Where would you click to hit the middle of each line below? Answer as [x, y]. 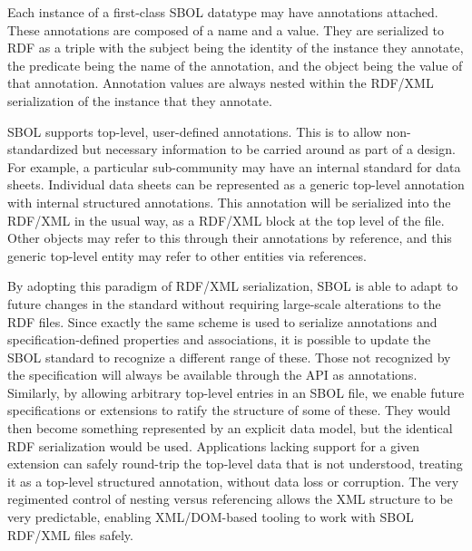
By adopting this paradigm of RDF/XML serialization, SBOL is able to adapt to [233, 286]
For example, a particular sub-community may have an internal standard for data [234, 166]
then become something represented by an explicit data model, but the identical [230, 428]
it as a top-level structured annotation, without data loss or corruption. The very [233, 481]
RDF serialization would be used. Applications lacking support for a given [214, 445]
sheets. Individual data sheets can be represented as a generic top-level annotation [236, 184]
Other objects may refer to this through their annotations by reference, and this [230, 238]
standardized [43, 149]
